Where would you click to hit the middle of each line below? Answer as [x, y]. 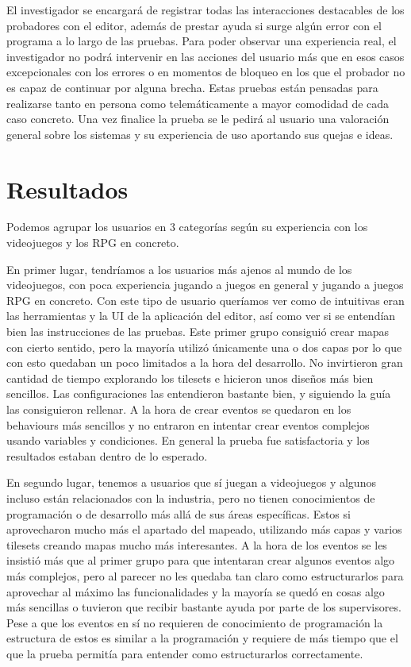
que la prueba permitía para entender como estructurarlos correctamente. [185, 653]
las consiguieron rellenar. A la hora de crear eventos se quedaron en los [179, 409]
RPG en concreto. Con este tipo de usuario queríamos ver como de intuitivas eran [205, 300]
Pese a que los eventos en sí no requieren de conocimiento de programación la [195, 622]
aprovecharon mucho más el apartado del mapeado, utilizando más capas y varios [204, 529]
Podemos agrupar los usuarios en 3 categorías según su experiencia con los [187, 227]
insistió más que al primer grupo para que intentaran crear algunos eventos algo [201, 560]
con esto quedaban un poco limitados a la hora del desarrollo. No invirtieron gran [205, 362]
